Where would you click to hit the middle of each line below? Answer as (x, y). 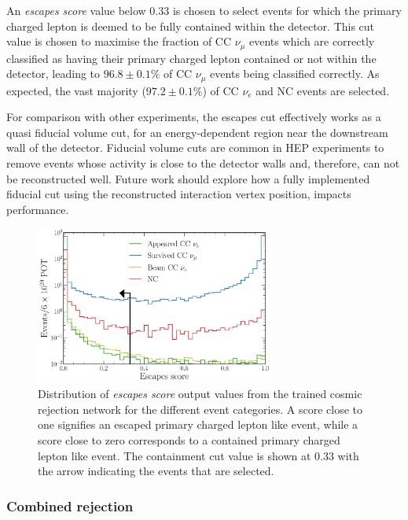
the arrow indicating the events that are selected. (156, 471)
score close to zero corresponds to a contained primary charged (189, 440)
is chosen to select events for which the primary (287, 10)
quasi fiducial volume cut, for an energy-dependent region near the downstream (197, 132)
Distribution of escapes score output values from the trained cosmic (200, 394)
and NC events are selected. (323, 90)
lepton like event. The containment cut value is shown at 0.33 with (198, 455)
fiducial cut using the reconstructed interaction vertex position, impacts (179, 194)
